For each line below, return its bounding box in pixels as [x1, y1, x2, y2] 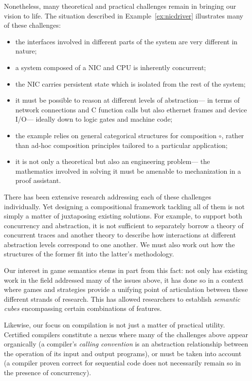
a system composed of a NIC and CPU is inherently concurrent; [15, 62, 206, 72]
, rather [221, 130, 244, 140]
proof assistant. [15, 175, 61, 185]
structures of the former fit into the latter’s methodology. [4, 249, 174, 259]
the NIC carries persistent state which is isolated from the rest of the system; [15, 78, 246, 89]
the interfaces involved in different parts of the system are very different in [15, 36, 238, 46]
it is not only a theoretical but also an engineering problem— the [15, 156, 210, 166]
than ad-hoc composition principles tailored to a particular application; [15, 140, 228, 150]
